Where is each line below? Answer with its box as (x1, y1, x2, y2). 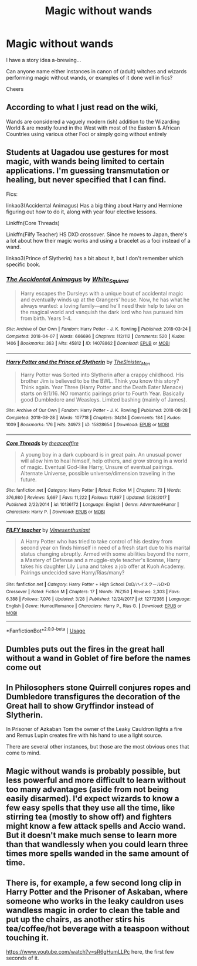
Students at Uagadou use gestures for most (6, 148, 169, 158)
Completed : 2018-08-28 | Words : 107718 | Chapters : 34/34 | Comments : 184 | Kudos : (6, 414, 182, 420)
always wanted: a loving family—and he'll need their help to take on (20, 302, 184, 309)
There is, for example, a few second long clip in (6, 877, 182, 887)
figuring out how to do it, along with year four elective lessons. (6, 208, 157, 215)
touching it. (6, 933, 49, 943)
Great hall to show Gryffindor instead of (6, 700, 154, 710)
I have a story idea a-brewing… (6, 56, 81, 63)
